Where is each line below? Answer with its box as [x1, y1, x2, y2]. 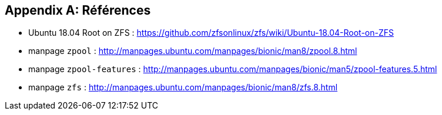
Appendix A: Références [5, 3, 151, 18]
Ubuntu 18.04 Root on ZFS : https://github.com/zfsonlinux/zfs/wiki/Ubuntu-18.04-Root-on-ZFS [28, 28, 394, 38]
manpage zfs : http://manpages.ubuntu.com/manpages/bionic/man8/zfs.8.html [28, 82, 338, 93]
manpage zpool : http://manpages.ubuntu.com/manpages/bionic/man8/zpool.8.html [28, 46, 357, 56]
